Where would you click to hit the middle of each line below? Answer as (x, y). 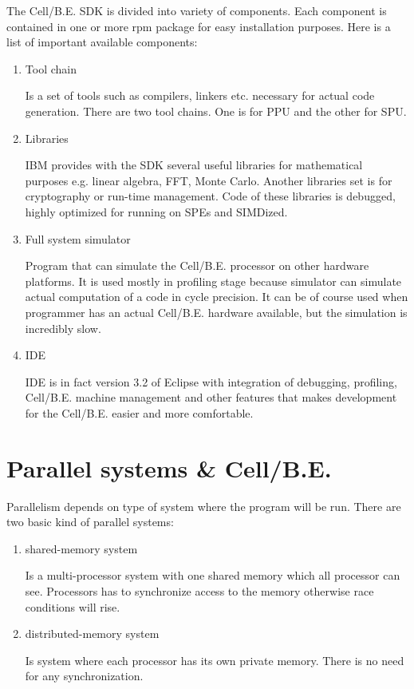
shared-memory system (81, 548)
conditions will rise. (73, 606)
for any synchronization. (84, 676)
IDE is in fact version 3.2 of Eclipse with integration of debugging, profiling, (211, 381)
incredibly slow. (63, 328)
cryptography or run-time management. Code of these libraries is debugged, (210, 196)
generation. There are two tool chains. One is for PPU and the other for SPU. (216, 111)
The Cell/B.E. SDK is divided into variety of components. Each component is (197, 10)
